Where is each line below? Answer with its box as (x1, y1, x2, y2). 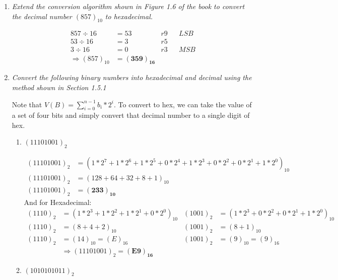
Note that (12, 99, 42, 109)
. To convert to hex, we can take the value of (114, 99, 252, 109)
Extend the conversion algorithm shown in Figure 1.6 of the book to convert (12, 1, 245, 11)
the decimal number (12, 11, 72, 21)
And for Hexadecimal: (24, 196, 92, 207)
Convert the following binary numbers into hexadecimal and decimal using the (12, 72, 252, 83)
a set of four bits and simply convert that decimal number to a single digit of (12, 110, 250, 120)
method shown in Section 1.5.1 (12, 82, 106, 92)
